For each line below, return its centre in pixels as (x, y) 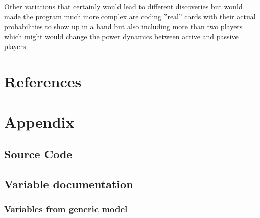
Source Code (38, 154)
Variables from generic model (66, 209)
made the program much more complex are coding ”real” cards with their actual (130, 16)
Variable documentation (69, 184)
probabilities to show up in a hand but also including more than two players (123, 26)
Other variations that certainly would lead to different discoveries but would (123, 6)
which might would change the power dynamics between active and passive (121, 36)
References (43, 81)
